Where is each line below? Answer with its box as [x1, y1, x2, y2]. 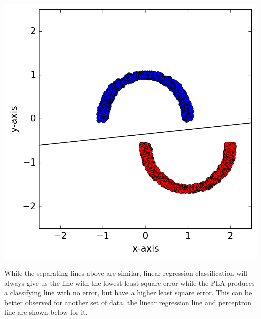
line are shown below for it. [4, 307, 88, 317]
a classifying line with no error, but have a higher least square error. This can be [4, 287, 252, 298]
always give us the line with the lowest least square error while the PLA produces [4, 277, 255, 288]
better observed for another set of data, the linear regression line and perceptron [4, 297, 252, 307]
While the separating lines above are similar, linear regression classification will [4, 267, 247, 278]
